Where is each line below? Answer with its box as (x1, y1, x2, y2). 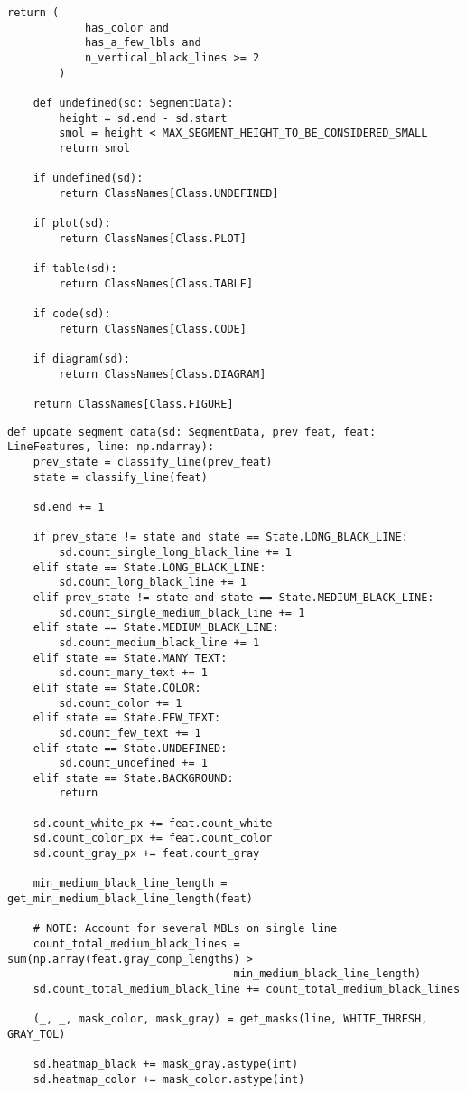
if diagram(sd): (33, 353, 131, 366)
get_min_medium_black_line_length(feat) (7, 892, 254, 906)
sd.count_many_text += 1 (59, 666, 208, 680)
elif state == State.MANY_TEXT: (33, 651, 228, 664)
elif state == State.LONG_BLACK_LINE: (33, 561, 266, 574)
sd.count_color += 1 (59, 696, 182, 710)
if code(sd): (33, 307, 111, 321)
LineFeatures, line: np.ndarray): (7, 440, 215, 454)
